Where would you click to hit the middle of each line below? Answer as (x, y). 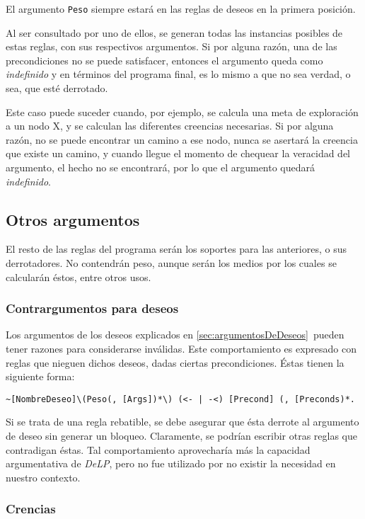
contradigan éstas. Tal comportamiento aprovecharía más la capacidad (158, 449)
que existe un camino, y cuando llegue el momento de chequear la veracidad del (178, 153)
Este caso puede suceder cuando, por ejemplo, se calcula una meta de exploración (182, 112)
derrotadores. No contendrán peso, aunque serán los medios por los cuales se (171, 262)
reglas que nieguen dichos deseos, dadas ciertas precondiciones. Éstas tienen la (175, 362)
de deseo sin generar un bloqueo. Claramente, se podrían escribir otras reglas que (181, 436)
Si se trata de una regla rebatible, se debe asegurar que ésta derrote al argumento (182, 422)
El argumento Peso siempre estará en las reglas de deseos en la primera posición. (181, 8)
